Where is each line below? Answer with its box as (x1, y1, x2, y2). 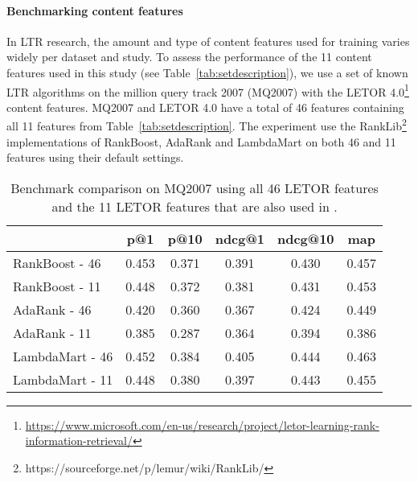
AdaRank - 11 (13, 323, 92, 342)
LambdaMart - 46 (13, 346, 113, 365)
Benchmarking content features (6, 2, 183, 19)
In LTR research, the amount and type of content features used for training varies (6, 32, 410, 49)
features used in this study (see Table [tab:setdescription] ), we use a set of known (6, 64, 408, 80)
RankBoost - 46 (13, 253, 101, 272)
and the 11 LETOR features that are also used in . (51, 196, 338, 216)
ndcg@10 (277, 229, 334, 248)
